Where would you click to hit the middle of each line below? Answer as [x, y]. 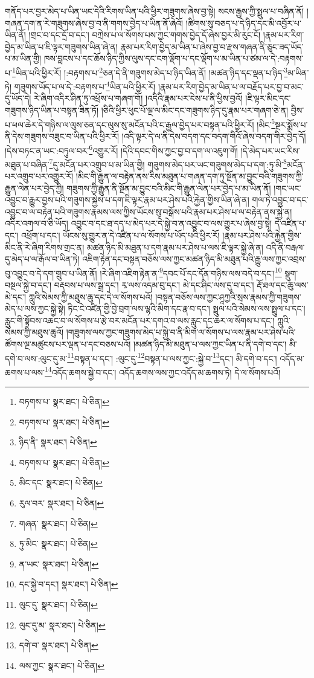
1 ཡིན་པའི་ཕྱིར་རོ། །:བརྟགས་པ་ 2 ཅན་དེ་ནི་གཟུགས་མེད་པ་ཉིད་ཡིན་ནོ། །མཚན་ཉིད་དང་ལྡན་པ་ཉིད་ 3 [150, 71]
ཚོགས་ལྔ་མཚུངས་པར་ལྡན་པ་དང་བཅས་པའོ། [68, 344]
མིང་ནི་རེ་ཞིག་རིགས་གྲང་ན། [45, 247]
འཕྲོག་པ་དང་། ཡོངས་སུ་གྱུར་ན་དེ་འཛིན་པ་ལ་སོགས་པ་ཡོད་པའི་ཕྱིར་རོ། [120, 235]
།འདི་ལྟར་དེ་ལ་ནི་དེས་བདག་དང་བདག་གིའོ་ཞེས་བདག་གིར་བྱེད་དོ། [214, 136]
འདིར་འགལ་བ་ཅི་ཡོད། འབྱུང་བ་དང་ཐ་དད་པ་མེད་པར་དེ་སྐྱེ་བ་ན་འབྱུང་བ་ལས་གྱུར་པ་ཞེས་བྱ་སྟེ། [139, 223]
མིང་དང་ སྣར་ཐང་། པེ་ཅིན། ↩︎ [61, 483]
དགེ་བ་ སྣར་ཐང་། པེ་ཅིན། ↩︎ [59, 645]
